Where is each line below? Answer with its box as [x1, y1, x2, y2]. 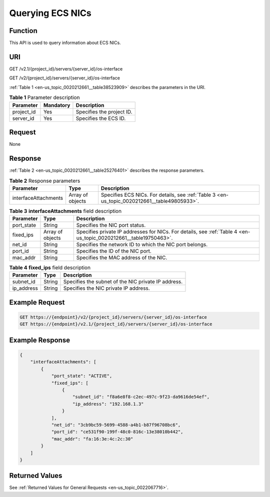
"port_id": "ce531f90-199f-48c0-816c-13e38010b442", [51, 429, 183, 435]
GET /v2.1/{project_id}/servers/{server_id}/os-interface [9, 65, 123, 72]
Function [9, 26, 37, 35]
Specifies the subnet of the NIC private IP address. [63, 278, 183, 285]
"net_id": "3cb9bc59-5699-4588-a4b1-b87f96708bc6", [51, 422, 181, 428]
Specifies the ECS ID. [75, 115, 126, 122]
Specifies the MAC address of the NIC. [76, 254, 167, 261]
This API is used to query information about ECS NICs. [9, 40, 121, 46]
